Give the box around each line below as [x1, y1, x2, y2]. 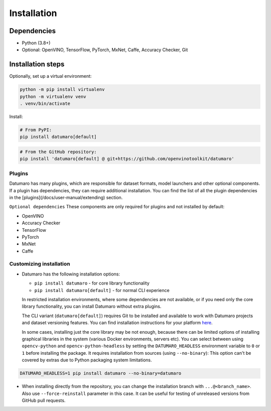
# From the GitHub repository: [20, 149, 97, 155]
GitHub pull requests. [22, 397, 66, 403]
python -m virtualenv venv [20, 93, 86, 99]
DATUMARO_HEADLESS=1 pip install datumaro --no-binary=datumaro [20, 370, 182, 376]
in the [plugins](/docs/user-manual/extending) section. [9, 194, 123, 200]
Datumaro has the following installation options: [22, 271, 120, 277]
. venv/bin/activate [20, 101, 70, 106]
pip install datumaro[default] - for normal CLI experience [34, 287, 170, 293]
